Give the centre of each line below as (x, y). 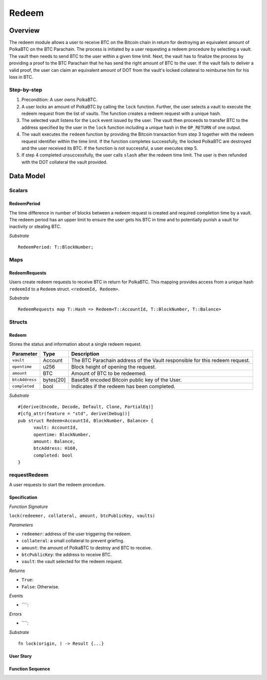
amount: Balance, (54, 442)
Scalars (19, 191)
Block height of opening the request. (114, 366)
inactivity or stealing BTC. (35, 227)
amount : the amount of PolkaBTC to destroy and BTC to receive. (87, 548)
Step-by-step (26, 90)
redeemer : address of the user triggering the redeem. (77, 534)
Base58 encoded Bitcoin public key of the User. (126, 380)
